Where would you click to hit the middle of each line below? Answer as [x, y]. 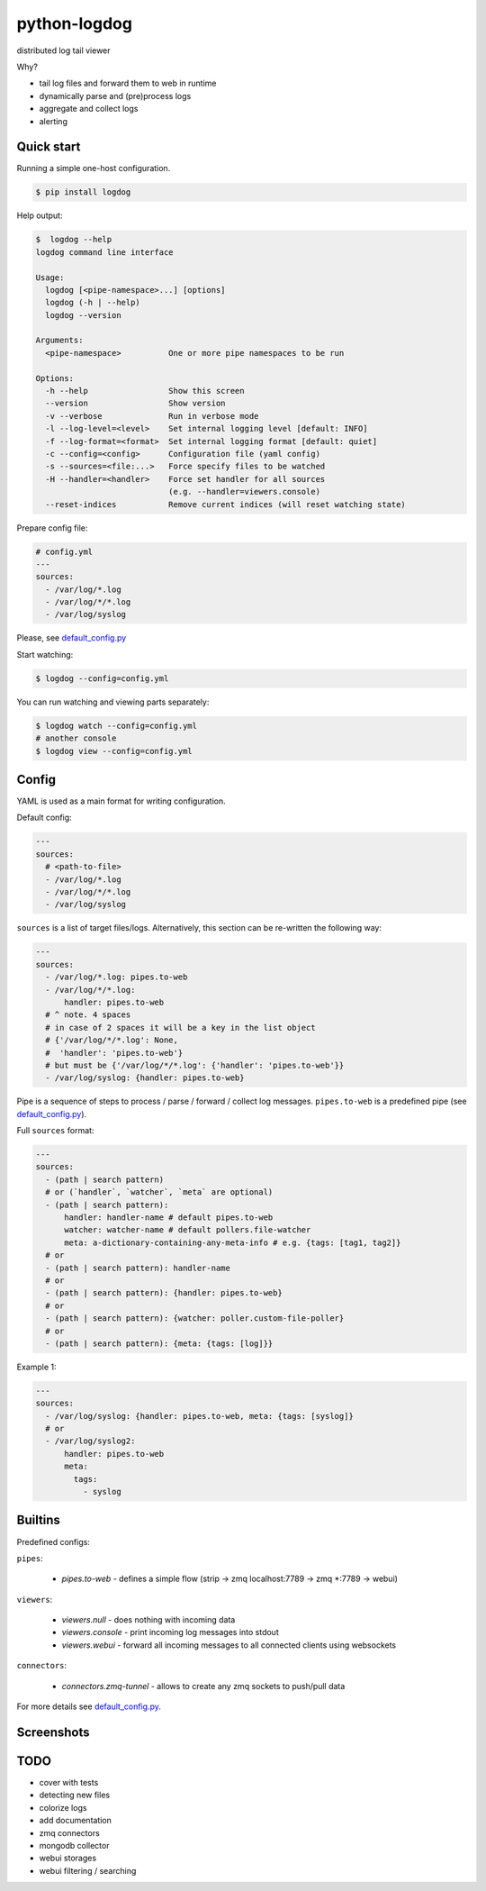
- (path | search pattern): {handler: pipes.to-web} [164, 1293]
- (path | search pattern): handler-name [138, 1268]
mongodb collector [74, 1845]
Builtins [38, 1520]
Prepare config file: [52, 528]
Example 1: [36, 1367]
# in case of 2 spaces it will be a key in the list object [180, 1027]
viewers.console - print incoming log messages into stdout [170, 1632]
